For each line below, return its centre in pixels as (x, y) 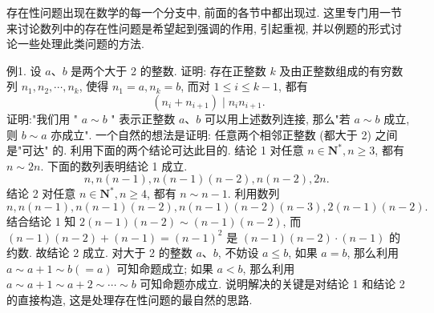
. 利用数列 (254, 193)
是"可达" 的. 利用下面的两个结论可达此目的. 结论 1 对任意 (155, 150)
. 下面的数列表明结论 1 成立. (114, 165)
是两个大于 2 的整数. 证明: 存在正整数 (168, 70)
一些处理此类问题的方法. (81, 44)
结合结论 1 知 (41, 221)
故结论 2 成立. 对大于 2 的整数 (114, 253)
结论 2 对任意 (41, 193)
